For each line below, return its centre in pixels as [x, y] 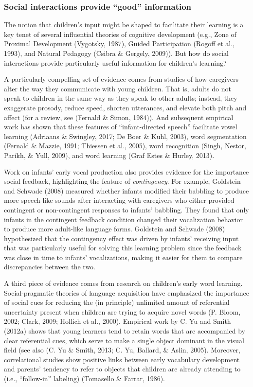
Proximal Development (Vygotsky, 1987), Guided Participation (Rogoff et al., [119, 44]
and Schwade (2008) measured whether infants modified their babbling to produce [126, 190]
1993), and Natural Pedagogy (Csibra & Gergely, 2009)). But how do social [116, 53]
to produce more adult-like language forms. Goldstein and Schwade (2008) [115, 229]
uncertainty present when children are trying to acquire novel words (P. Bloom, [122, 311]
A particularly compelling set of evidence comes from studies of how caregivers [121, 79]
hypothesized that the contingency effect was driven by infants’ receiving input [121, 238]
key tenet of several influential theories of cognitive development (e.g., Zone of [120, 34]
